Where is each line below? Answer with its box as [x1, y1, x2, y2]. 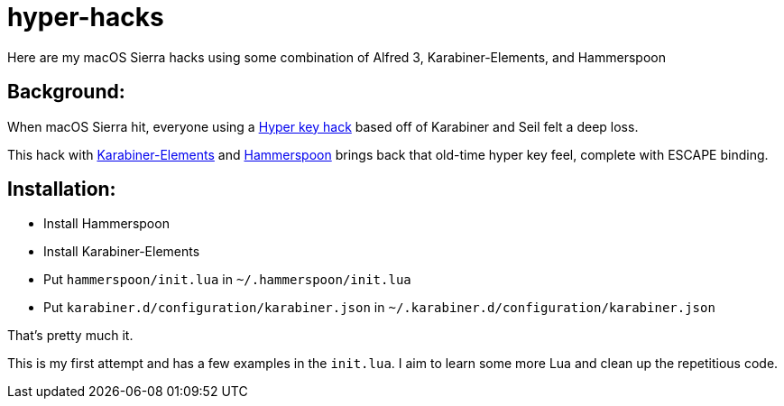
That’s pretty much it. [7, 328, 134, 344]
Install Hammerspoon [43, 216, 170, 232]
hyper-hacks [7, 2, 164, 32]
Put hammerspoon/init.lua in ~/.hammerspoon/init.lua [43, 272, 411, 288]
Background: [7, 80, 125, 104]
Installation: [7, 178, 116, 201]
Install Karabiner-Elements [43, 244, 200, 260]
